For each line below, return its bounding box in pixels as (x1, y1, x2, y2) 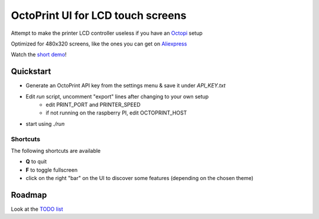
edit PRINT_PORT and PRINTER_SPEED (45, 101, 141, 109)
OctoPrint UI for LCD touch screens (11, 9, 187, 22)
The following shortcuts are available (11, 147, 101, 154)
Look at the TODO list (11, 205, 63, 213)
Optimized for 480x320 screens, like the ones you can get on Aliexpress (11, 40, 187, 47)
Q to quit (25, 158, 47, 165)
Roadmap (11, 189, 47, 200)
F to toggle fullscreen (25, 166, 78, 174)
